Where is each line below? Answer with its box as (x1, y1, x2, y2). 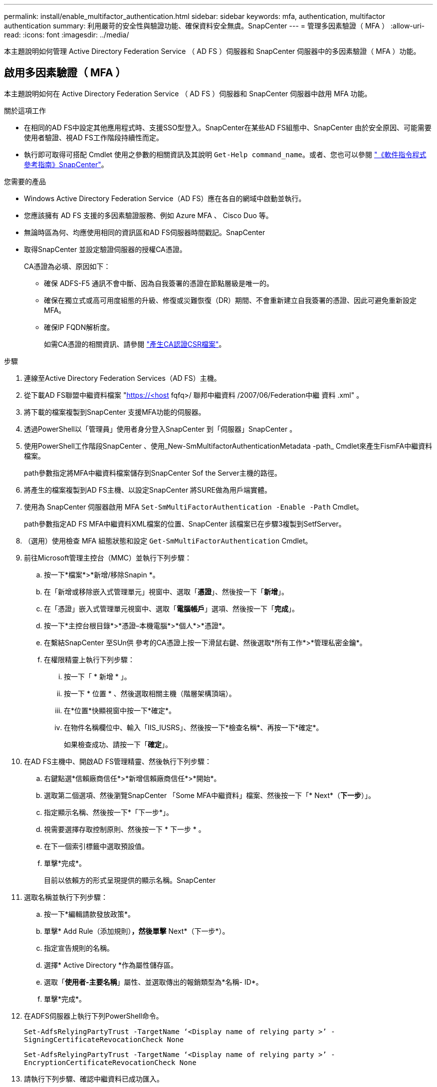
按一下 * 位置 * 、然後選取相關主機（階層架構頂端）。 (64, 689, 236, 698)
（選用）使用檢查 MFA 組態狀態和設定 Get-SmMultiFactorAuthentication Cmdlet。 (24, 536, 312, 545)
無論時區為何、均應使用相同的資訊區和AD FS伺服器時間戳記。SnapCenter (24, 228, 265, 237)
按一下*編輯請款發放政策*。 (44, 909, 135, 918)
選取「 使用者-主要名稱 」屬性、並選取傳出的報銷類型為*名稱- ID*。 (44, 977, 263, 986)
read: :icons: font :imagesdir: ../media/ (4, 30, 129, 39)
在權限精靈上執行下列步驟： (44, 655, 135, 664)
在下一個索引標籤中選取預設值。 (44, 841, 149, 850)
